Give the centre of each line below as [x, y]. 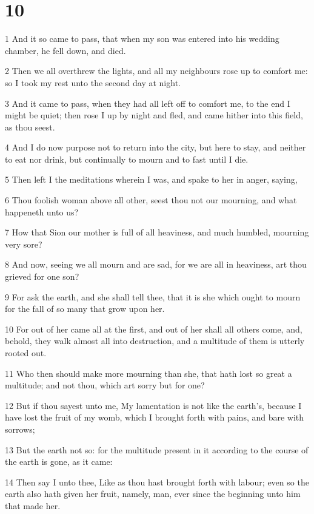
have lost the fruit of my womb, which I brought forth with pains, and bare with [155, 417]
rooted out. [26, 353]
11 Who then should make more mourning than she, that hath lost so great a [149, 373]
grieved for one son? [42, 276]
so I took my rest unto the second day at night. [93, 82]
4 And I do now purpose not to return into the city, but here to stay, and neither [155, 147]
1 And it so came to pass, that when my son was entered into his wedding [142, 39]
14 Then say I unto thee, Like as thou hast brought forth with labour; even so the [157, 482]
